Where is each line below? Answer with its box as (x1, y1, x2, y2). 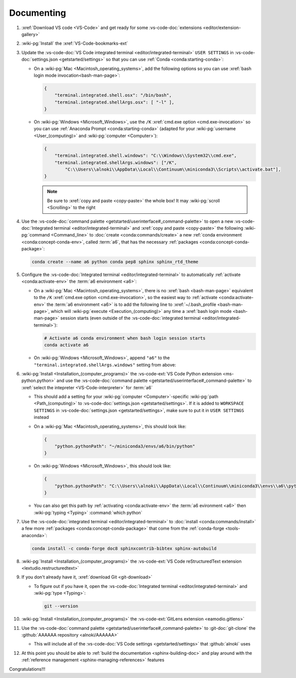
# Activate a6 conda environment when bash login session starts (44, 335, 206, 341)
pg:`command (21, 232, 50, 238)
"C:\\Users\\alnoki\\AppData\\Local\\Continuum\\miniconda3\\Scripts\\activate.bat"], (65, 167, 281, 172)
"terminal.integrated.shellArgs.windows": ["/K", (54, 160, 177, 165)
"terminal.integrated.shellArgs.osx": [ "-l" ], (54, 99, 175, 105)
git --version (44, 604, 78, 609)
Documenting (9, 7, 66, 18)
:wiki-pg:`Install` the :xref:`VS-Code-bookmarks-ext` (21, 40, 128, 46)
